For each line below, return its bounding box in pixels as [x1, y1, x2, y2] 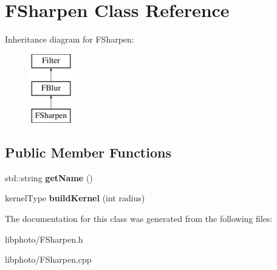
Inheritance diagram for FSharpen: [5, 33, 134, 46]
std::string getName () [5, 171, 93, 184]
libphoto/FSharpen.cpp [5, 253, 92, 266]
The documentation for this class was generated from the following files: [5, 212, 273, 225]
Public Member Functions [5, 143, 171, 162]
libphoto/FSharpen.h [5, 232, 83, 245]
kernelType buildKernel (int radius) [5, 192, 145, 204]
